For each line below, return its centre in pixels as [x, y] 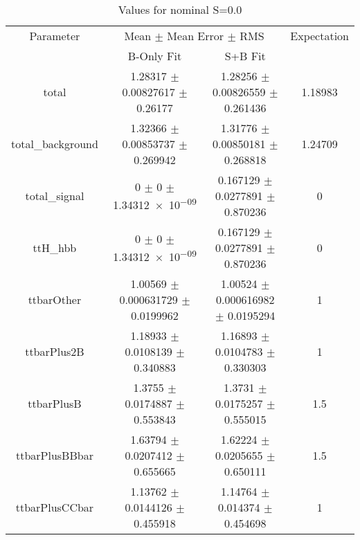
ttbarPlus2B [55, 351]
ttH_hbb [55, 247]
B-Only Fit [155, 56]
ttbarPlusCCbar [55, 507]
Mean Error [196, 36]
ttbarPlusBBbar [54, 455]
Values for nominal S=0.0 [180, 9]
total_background [55, 144]
